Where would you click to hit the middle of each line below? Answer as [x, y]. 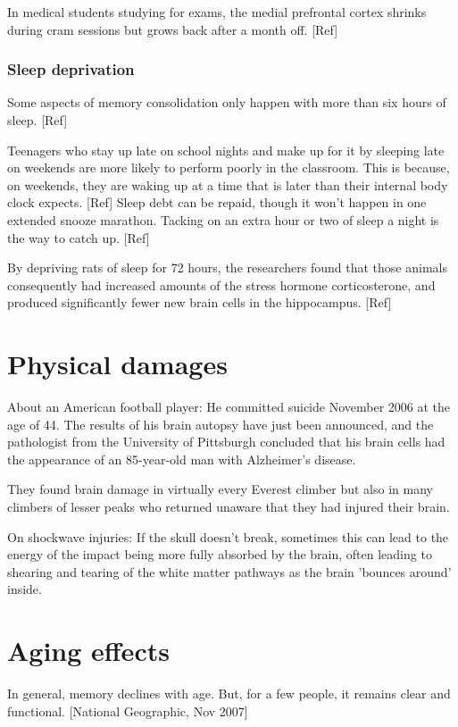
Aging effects [88, 651]
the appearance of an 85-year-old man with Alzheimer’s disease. [182, 459]
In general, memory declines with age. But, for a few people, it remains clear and [229, 694]
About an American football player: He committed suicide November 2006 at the [229, 407]
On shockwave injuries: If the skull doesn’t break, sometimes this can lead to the [228, 536]
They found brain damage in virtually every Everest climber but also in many [220, 489]
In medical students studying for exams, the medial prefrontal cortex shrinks [217, 12]
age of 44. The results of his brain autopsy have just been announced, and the [221, 424]
